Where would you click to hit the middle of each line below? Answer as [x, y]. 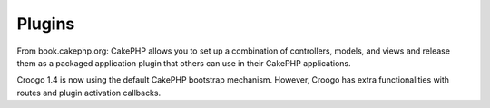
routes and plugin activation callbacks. [89, 93]
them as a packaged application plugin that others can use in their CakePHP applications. [184, 63]
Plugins [46, 24]
